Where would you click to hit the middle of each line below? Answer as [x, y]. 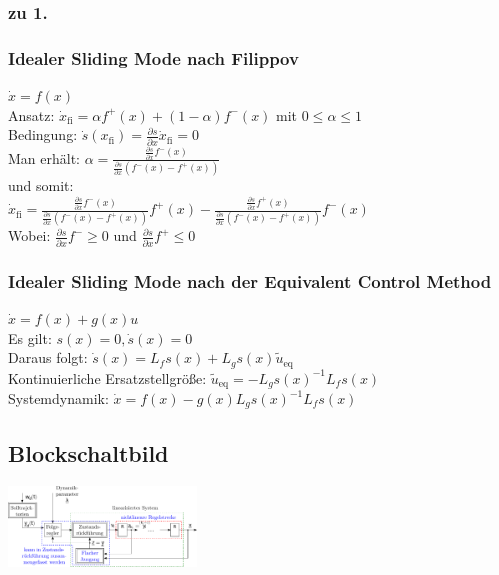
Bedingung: [43, 134]
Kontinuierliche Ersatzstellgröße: [107, 377]
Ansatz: [31, 114]
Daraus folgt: [48, 357]
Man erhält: [44, 157]
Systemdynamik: [58, 398]
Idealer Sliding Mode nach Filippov [153, 57]
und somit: [41, 185]
